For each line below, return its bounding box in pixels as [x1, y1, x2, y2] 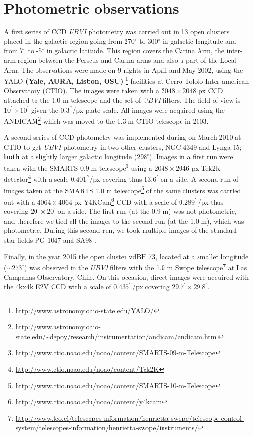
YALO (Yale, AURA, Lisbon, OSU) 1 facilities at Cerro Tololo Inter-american [4, 75, 249, 86]
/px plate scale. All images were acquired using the [72, 104, 225, 114]
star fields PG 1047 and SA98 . [4, 234, 96, 245]
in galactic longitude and [162, 36, 236, 46]
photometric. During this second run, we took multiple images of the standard [4, 225, 237, 235]
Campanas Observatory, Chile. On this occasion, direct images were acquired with [4, 272, 249, 282]
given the [31, 104, 58, 114]
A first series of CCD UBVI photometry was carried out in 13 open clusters [4, 26, 230, 37]
